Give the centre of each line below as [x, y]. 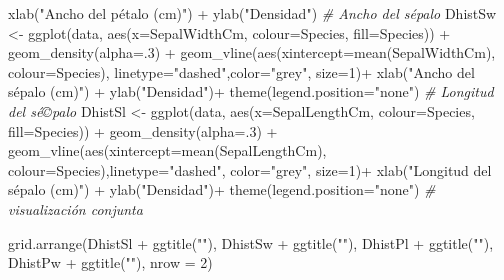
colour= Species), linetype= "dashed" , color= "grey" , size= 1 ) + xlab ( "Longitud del [250, 169]
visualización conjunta [75, 208]
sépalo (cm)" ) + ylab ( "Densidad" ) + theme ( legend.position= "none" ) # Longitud [251, 91]
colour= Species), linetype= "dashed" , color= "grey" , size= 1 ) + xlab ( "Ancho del [241, 71]
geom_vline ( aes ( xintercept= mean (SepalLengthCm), [167, 150]
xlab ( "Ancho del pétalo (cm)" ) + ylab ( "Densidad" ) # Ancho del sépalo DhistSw [252, 13]
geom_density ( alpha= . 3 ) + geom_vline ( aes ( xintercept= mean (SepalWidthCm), [252, 52]
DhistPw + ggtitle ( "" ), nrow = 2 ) [110, 262]
